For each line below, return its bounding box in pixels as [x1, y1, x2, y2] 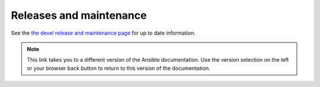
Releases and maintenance [11, 9, 147, 22]
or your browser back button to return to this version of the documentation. [27, 65, 210, 72]
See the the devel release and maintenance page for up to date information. [11, 29, 196, 36]
